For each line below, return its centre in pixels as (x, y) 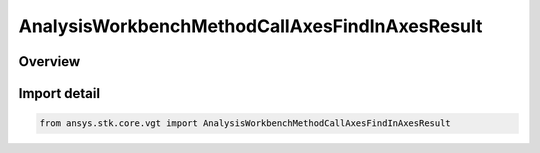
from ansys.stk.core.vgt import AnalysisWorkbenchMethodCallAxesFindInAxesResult (245, 123)
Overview (49, 61)
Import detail (59, 93)
